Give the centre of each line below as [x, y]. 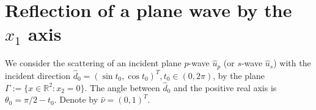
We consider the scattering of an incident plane [93, 63]
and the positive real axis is [225, 87]
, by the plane [239, 75]
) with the [292, 63]
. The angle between [122, 87]
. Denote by [76, 99]
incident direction [38, 75]
